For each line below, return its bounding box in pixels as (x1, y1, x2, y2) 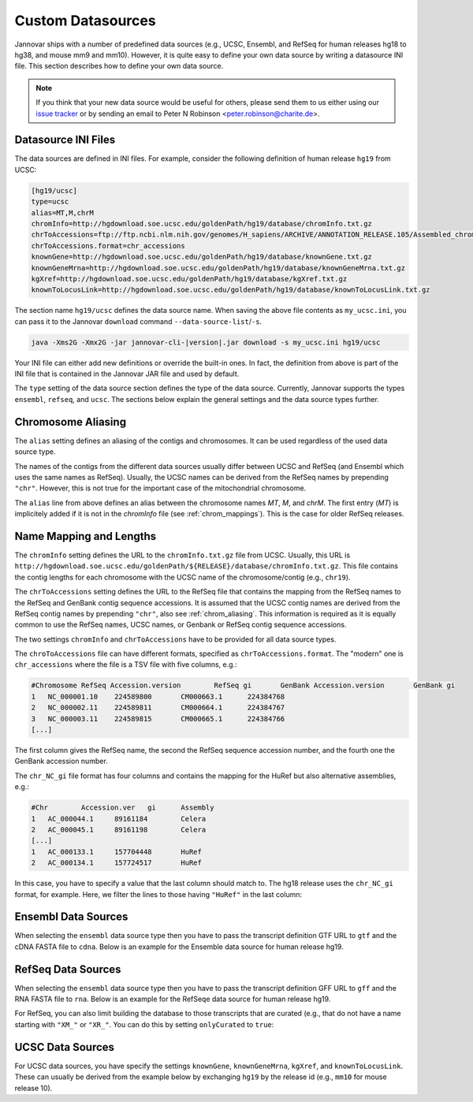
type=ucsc (31, 197, 69, 207)
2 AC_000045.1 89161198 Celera (31, 825, 207, 834)
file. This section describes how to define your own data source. (14, 61, 224, 71)
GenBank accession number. (14, 757, 108, 766)
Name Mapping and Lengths (14, 529, 157, 543)
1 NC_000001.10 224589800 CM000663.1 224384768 (31, 692, 285, 701)
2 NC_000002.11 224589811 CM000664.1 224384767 (31, 703, 285, 713)
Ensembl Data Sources (14, 910, 128, 924)
